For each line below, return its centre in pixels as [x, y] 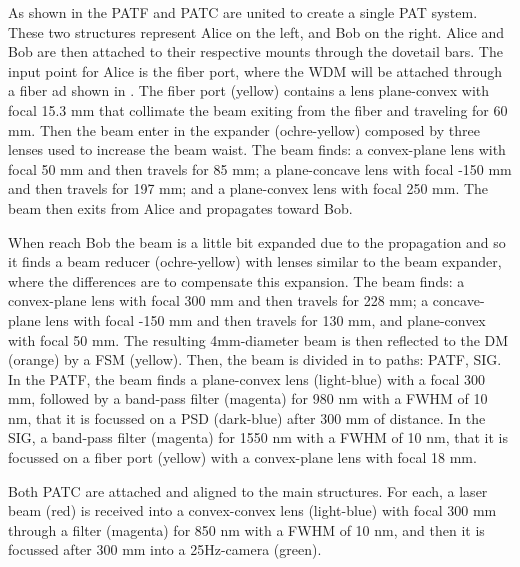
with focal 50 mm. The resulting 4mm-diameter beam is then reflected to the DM [258, 339]
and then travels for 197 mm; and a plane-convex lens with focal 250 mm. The [248, 188]
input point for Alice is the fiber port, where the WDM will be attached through [255, 70]
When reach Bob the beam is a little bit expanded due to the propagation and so [257, 241]
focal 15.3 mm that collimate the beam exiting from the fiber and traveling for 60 [258, 109]
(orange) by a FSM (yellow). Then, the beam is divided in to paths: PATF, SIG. [255, 359]
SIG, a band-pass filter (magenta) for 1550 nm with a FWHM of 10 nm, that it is [258, 437]
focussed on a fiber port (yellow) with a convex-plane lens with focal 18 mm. [242, 457]
